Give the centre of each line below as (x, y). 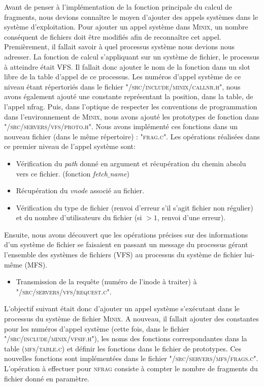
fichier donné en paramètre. (47, 378)
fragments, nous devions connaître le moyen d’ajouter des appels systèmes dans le (131, 17)
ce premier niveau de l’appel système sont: (70, 146)
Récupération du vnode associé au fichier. (80, 190)
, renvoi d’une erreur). (191, 217)
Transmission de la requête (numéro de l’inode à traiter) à (106, 281)
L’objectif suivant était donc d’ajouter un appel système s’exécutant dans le (122, 308)
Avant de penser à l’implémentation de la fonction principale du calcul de (118, 7)
